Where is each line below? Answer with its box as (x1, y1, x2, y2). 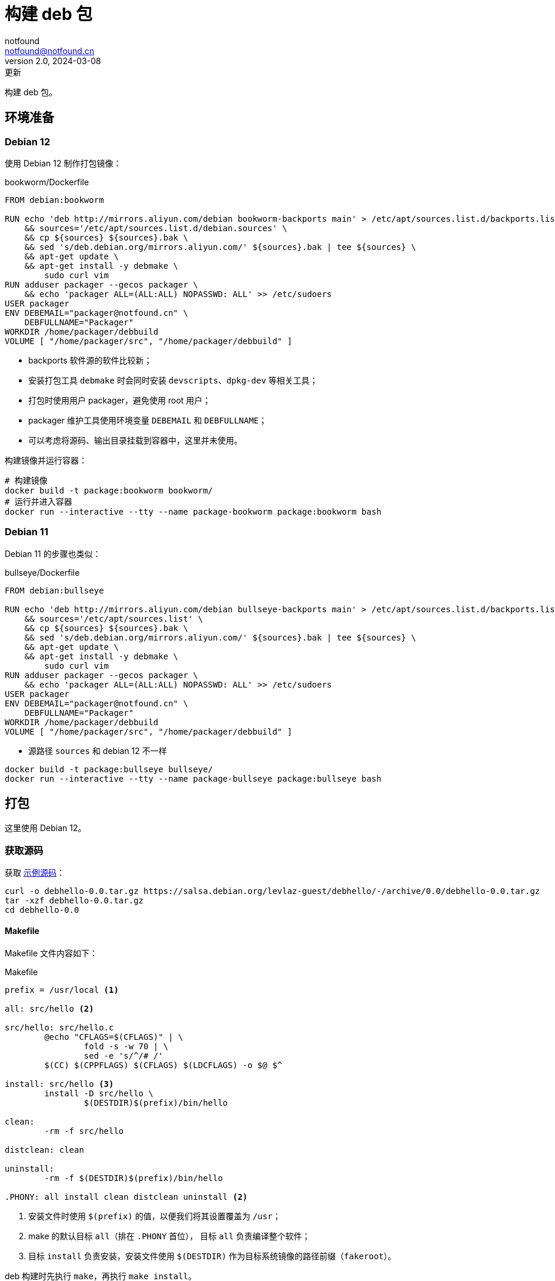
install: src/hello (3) (5, 1079, 114, 1089)
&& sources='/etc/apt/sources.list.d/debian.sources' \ (24, 223, 287, 233)
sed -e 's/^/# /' (83, 1050, 163, 1060)
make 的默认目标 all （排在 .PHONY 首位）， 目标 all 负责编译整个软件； (28, 1230, 310, 1241)
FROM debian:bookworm (5, 195, 104, 205)
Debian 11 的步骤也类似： (5, 548, 101, 559)
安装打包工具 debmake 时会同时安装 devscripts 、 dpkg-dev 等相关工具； (28, 375, 318, 385)
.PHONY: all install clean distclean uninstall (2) (5, 1192, 248, 1202)
